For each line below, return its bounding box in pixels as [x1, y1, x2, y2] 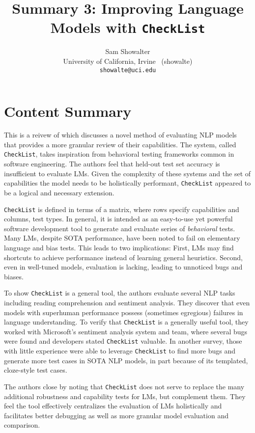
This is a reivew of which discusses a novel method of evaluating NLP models [4, 130, 237, 140]
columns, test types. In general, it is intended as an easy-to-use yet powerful [4, 214, 233, 224]
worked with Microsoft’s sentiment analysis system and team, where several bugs [4, 326, 248, 336]
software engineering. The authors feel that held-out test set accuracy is [4, 159, 220, 169]
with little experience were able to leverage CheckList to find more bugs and [4, 346, 236, 356]
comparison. [4, 420, 40, 430]
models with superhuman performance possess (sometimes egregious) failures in [4, 307, 243, 317]
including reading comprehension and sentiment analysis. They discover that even [4, 297, 250, 307]
